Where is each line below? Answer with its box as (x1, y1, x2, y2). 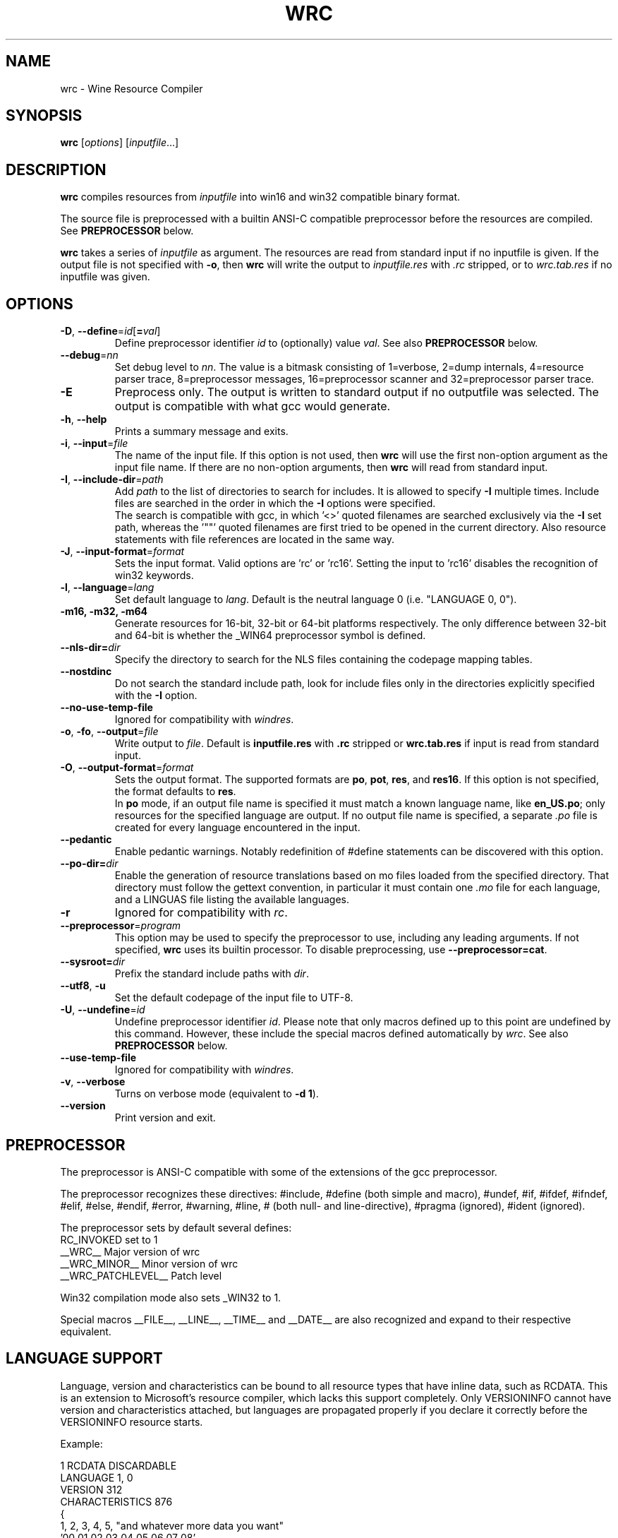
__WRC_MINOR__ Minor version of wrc (60, 1257, 238, 1270)
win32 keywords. (114, 569, 194, 582)
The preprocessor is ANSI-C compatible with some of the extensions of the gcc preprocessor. (60, 1165, 497, 1178)
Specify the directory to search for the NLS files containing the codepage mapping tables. (114, 653, 533, 666)
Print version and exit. (114, 1111, 216, 1124)
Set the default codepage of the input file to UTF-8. (114, 991, 353, 1004)
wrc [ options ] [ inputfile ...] (60, 136, 179, 149)
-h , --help (60, 413, 107, 426)
